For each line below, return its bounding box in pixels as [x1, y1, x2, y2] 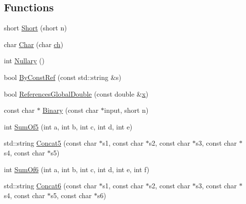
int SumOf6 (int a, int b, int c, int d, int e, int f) [4, 164, 150, 174]
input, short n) [104, 105, 149, 115]
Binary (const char [43, 105, 99, 115]
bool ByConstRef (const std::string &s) [4, 72, 121, 82]
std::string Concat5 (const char [4, 138, 97, 148]
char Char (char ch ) [4, 39, 64, 49]
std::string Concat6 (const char [4, 180, 97, 191]
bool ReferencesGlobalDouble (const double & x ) [4, 88, 149, 99]
